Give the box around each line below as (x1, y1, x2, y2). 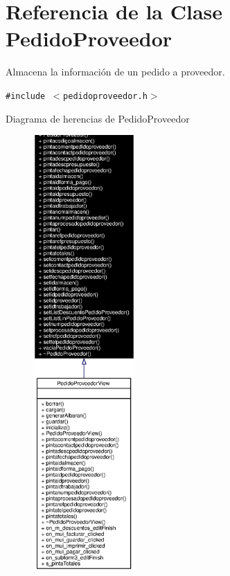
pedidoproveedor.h (63, 91, 148, 101)
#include (6, 91, 46, 101)
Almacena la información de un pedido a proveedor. (6, 64, 225, 79)
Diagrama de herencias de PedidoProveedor (6, 111, 190, 125)
